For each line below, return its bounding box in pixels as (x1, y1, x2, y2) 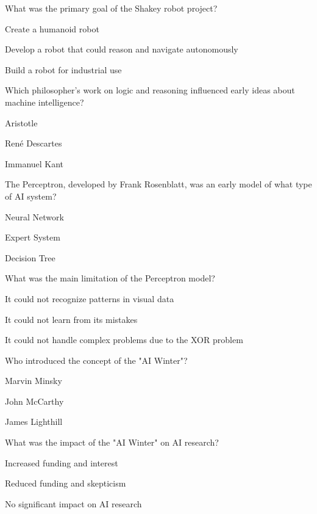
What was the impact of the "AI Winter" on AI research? (5, 436, 219, 449)
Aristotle (5, 116, 38, 129)
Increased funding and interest (5, 456, 118, 469)
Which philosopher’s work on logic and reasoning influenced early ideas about (5, 84, 295, 96)
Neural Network (5, 210, 64, 223)
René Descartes (5, 137, 62, 150)
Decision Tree (5, 251, 55, 264)
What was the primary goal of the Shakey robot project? (5, 2, 218, 14)
